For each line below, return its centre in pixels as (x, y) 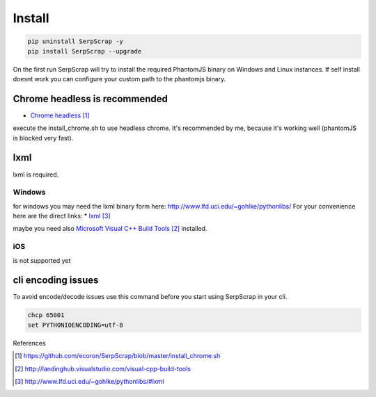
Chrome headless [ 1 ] (60, 115)
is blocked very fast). (43, 138)
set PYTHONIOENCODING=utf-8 (75, 325)
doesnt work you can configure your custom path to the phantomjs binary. (119, 79)
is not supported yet (42, 260)
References (29, 343)
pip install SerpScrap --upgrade (85, 51)
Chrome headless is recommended (91, 98)
